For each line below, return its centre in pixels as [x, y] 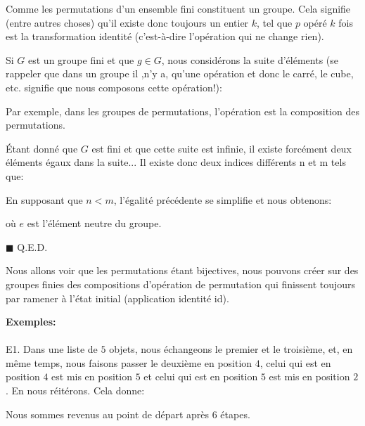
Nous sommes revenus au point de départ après [108, 414]
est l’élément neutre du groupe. [94, 223]
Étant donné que [42, 148]
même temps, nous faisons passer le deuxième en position [129, 362]
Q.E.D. [32, 246]
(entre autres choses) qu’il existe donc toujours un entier [127, 22]
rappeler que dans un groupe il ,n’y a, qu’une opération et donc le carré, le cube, [180, 73]
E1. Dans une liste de [52, 349]
